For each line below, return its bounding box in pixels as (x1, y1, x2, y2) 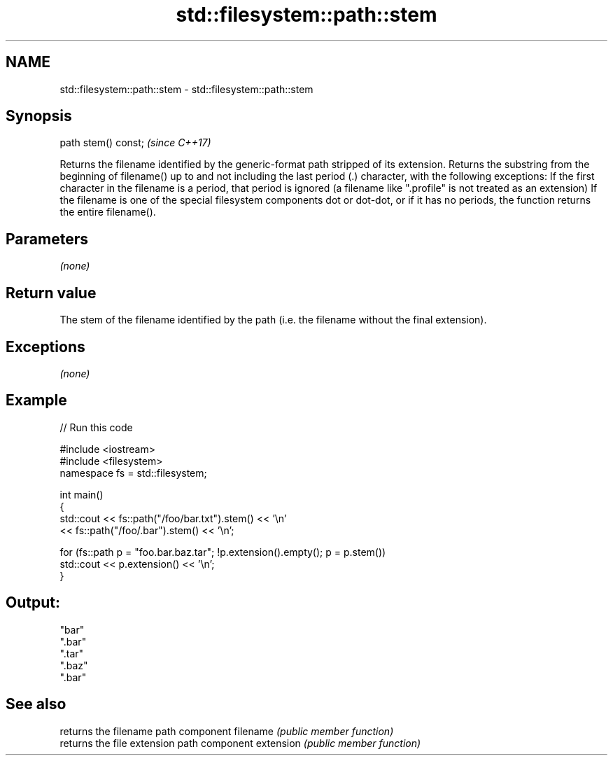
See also (6, 695, 66, 713)
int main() (59, 488, 104, 501)
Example (6, 391, 67, 410)
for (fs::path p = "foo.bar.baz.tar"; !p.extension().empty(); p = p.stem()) (59, 545, 386, 558)
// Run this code (59, 421, 133, 433)
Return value (6, 284, 97, 302)
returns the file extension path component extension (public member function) (59, 736, 421, 749)
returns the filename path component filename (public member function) (59, 725, 394, 737)
